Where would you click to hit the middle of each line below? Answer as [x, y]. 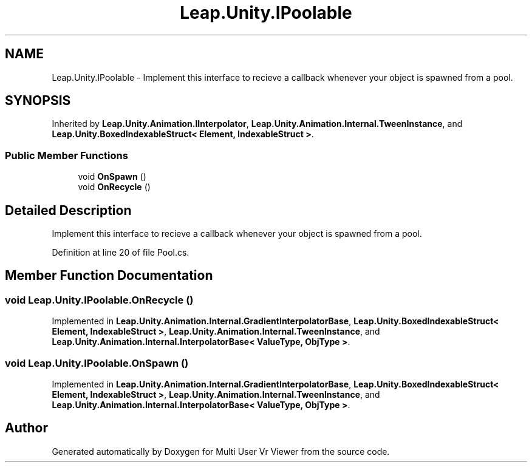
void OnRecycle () [114, 187]
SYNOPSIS [38, 101]
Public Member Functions [66, 155]
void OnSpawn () [112, 177]
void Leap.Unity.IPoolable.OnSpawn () [97, 363]
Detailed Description [68, 210]
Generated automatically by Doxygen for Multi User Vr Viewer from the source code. [221, 451]
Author [26, 428]
